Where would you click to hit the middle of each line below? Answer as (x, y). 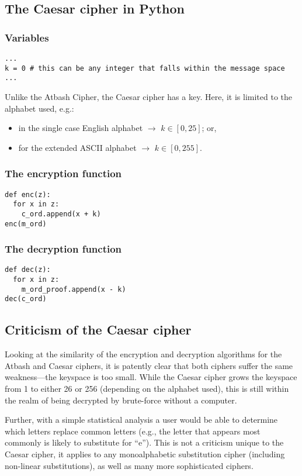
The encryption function (63, 173)
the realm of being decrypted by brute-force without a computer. (121, 400)
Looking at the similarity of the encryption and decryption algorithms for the (143, 354)
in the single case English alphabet (81, 128)
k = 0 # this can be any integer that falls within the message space (145, 68)
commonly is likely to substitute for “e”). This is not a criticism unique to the (144, 442)
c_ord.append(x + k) (61, 214)
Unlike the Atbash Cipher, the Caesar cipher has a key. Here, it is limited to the (148, 96)
